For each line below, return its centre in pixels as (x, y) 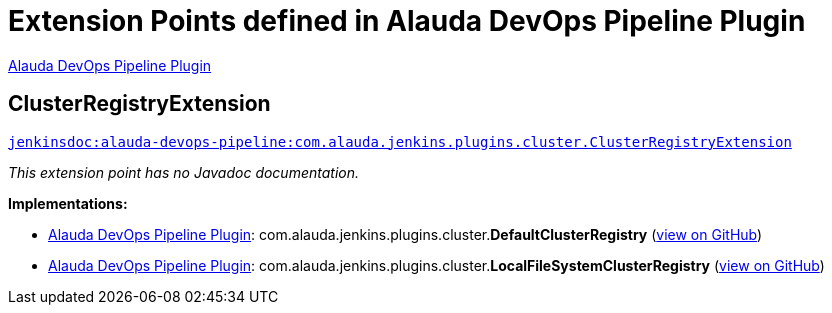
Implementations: (68, 203)
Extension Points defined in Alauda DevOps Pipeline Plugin (407, 21)
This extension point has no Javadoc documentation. (184, 172)
